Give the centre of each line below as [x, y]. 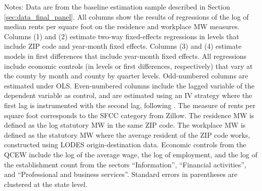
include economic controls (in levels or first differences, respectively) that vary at [128, 66]
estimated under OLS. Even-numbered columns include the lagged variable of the [129, 85]
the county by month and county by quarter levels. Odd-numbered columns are [126, 76]
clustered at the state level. [46, 184]
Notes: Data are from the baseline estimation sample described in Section [117, 7]
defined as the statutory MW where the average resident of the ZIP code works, [127, 134]
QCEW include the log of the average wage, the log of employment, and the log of [131, 154]
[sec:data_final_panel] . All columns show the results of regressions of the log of [126, 16]
